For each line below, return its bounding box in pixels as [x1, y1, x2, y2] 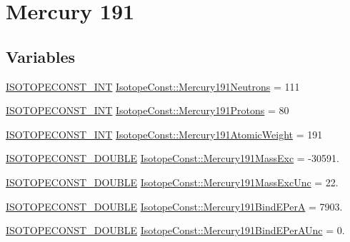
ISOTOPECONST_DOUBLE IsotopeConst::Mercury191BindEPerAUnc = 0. [6, 223, 345, 238]
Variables [6, 45, 76, 67]
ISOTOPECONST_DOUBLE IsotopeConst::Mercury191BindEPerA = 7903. [6, 198, 343, 213]
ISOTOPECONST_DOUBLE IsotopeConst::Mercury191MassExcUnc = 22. [6, 174, 339, 189]
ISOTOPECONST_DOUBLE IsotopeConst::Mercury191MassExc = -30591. [6, 151, 339, 166]
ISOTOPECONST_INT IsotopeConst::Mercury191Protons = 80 [6, 103, 289, 118]
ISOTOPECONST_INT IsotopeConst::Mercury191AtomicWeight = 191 [6, 126, 323, 141]
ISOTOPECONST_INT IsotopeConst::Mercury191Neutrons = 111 [6, 79, 300, 94]
